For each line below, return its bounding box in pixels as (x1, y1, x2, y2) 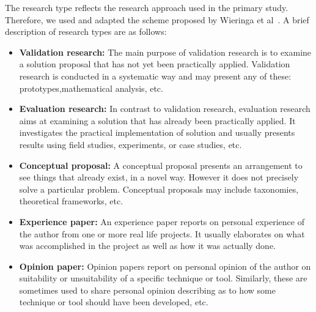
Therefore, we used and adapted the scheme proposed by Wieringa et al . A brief (5, 13, 309, 26)
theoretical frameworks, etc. (19, 195, 123, 207)
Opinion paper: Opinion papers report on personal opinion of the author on (19, 259, 311, 272)
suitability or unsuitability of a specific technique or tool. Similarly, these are (19, 272, 307, 284)
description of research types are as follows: (5, 25, 167, 38)
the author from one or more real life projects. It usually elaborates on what (19, 227, 305, 240)
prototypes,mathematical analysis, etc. (19, 81, 163, 94)
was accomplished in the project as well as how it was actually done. (19, 239, 276, 252)
